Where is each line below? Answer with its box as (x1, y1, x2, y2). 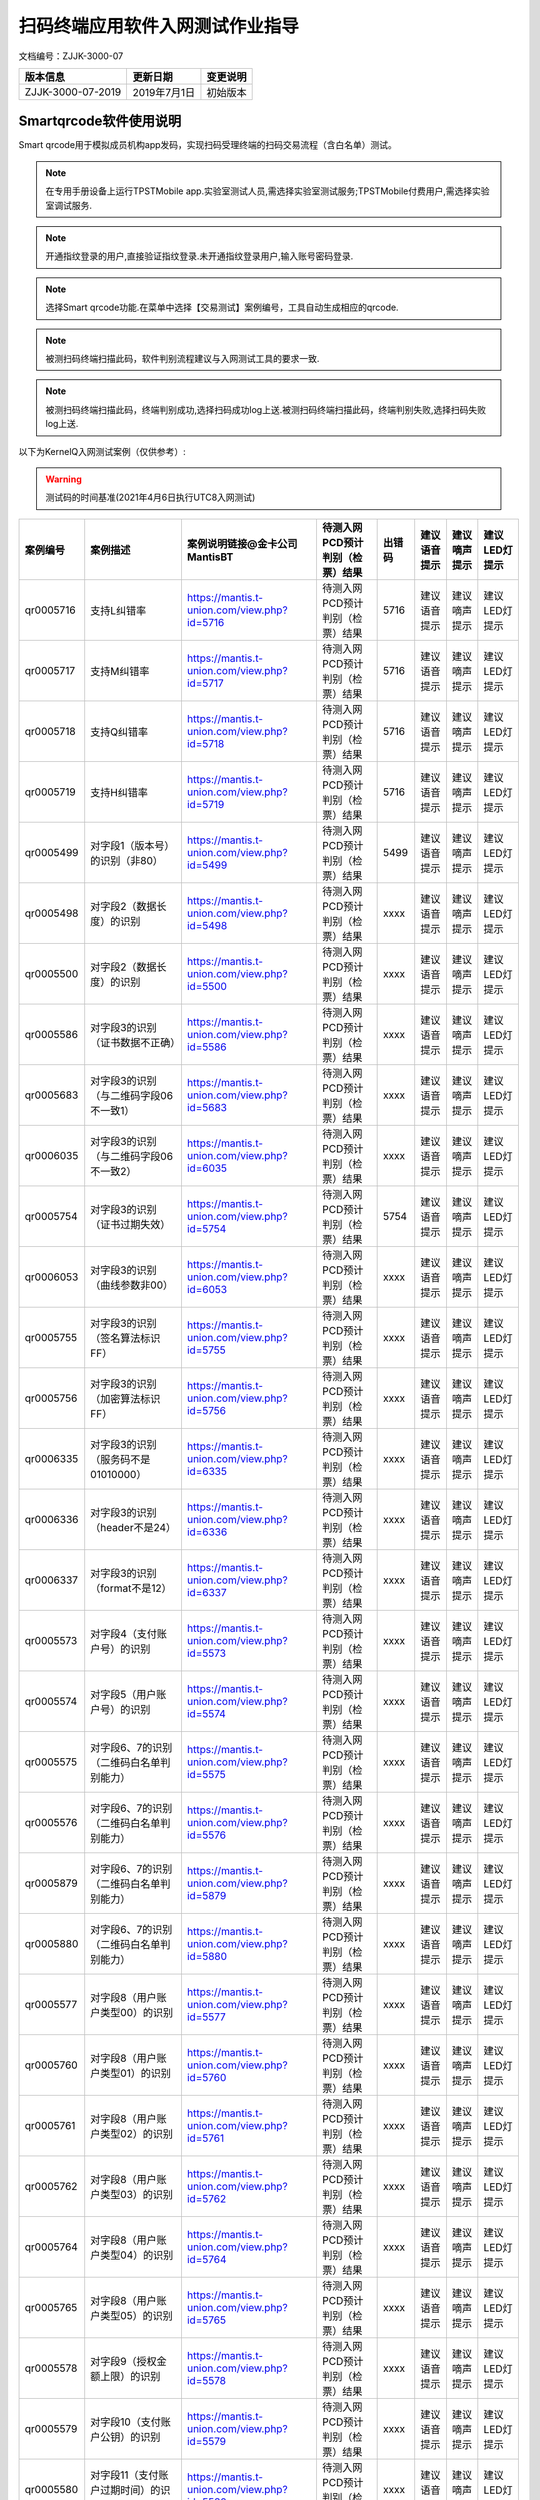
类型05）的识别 (100, 2308, 174, 2322)
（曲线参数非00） (90, 1278, 174, 1292)
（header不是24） (90, 1520, 177, 1534)
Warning (45, 473, 82, 485)
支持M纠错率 (90, 664, 150, 678)
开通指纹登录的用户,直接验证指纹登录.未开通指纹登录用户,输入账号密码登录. (45, 250, 354, 262)
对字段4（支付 (90, 1626, 157, 1640)
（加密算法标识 (90, 1391, 161, 1405)
